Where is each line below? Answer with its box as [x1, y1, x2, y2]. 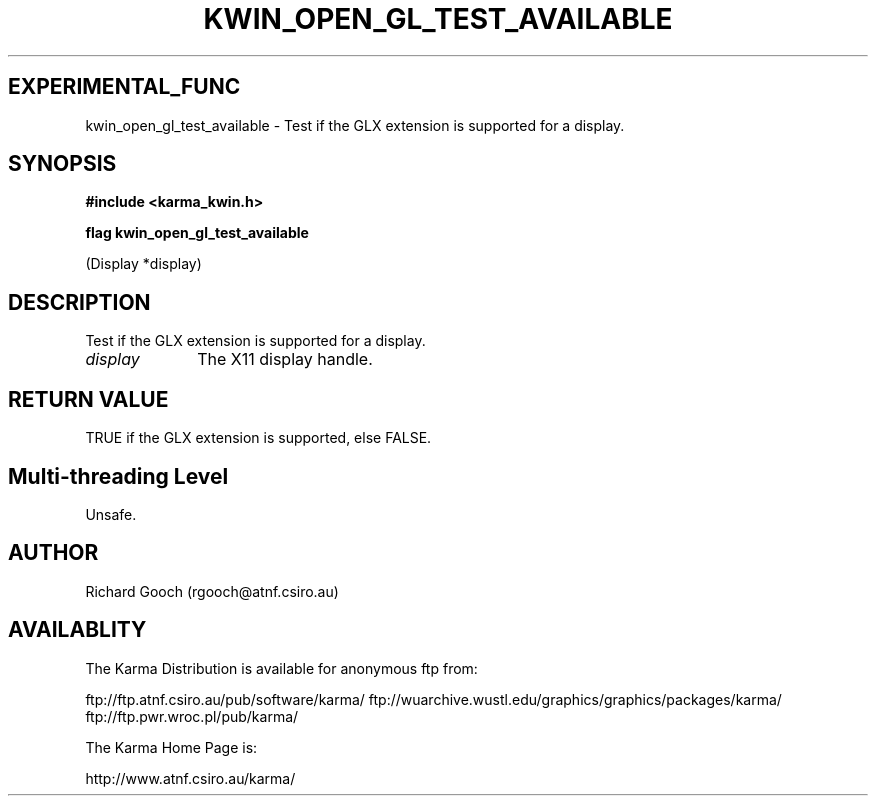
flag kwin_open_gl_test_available [85, 224, 309, 242]
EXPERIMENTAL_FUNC [8, 74, 241, 100]
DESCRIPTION [8, 289, 151, 315]
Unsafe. [85, 505, 137, 523]
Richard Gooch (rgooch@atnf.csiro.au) [85, 582, 339, 600]
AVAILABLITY [8, 617, 147, 643]
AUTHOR [8, 540, 99, 566]
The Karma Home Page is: [85, 738, 258, 756]
